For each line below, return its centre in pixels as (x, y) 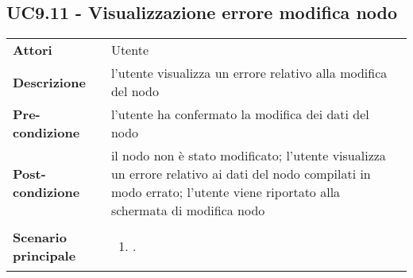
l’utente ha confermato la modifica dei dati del (240, 114)
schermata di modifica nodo (188, 210)
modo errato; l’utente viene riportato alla (226, 192)
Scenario (40, 237)
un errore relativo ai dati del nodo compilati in (241, 174)
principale (44, 255)
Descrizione (49, 82)
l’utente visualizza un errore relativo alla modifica (249, 73)
